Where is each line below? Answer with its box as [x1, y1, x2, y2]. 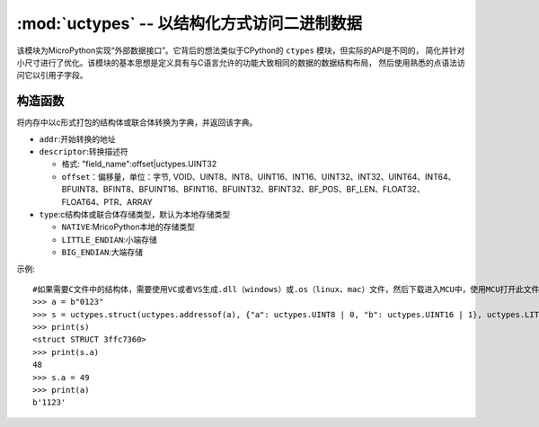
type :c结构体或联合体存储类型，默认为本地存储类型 [39, 209, 231, 219]
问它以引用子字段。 [16, 70, 88, 81]
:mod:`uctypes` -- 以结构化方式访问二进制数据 [16, 13, 363, 33]
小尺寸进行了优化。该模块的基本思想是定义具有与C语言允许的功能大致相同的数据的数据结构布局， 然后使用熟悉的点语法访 [16, 57, 466, 67]
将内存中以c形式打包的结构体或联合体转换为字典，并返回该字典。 [16, 117, 258, 128]
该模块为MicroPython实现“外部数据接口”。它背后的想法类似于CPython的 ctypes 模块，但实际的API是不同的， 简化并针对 [16, 45, 465, 56]
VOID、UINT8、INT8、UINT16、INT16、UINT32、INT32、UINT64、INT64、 [172, 171, 456, 182]
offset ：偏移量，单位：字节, [61, 171, 172, 182]
